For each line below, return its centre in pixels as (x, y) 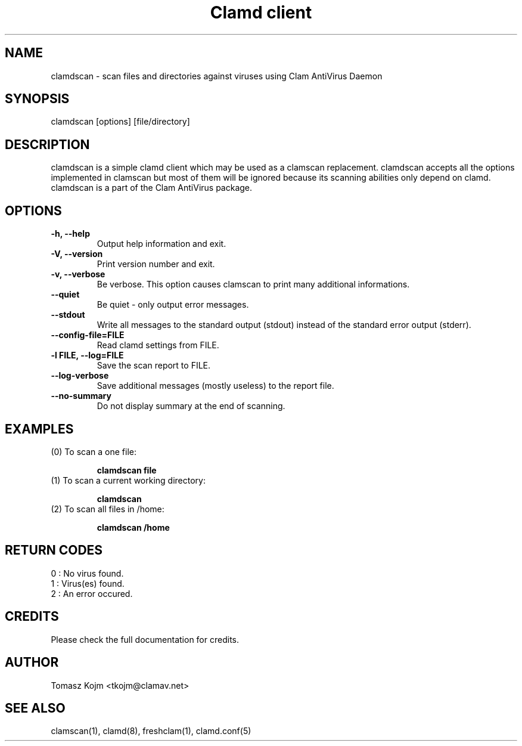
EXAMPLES (39, 429)
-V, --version (77, 254)
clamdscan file (127, 470)
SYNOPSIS (37, 99)
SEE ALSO (35, 708)
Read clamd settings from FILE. (158, 345)
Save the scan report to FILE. (154, 366)
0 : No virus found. (87, 573)
